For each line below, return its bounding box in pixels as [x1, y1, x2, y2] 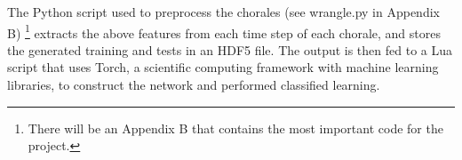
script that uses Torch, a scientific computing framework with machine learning [7, 58, 439, 76]
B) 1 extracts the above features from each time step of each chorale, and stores [7, 20, 441, 42]
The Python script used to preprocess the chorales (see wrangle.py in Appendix [7, 3, 440, 20]
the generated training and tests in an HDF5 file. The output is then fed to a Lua [7, 40, 453, 59]
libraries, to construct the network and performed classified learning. [7, 76, 380, 94]
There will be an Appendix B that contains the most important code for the [28, 118, 443, 137]
